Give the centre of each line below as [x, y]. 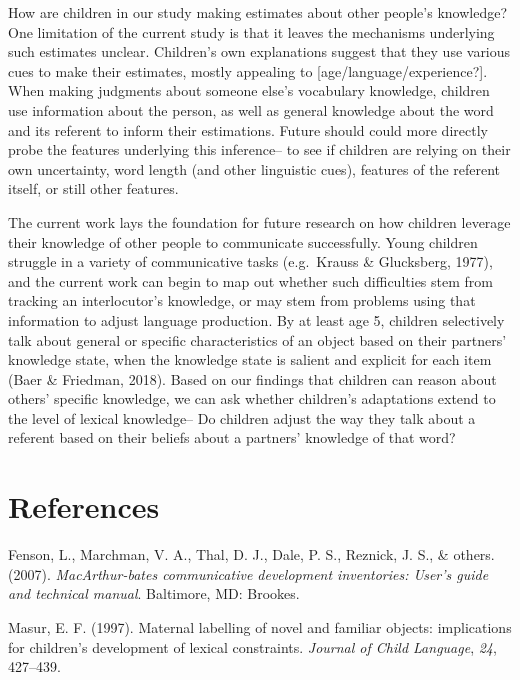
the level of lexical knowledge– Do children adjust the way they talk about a [242, 417]
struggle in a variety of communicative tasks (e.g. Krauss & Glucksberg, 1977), [250, 261]
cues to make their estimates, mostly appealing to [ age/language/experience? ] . [248, 70]
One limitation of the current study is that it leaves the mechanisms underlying [251, 31]
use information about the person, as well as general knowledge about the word [251, 109]
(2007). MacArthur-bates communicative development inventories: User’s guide [248, 573]
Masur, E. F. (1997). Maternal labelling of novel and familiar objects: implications [260, 626]
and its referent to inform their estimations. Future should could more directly [248, 129]
